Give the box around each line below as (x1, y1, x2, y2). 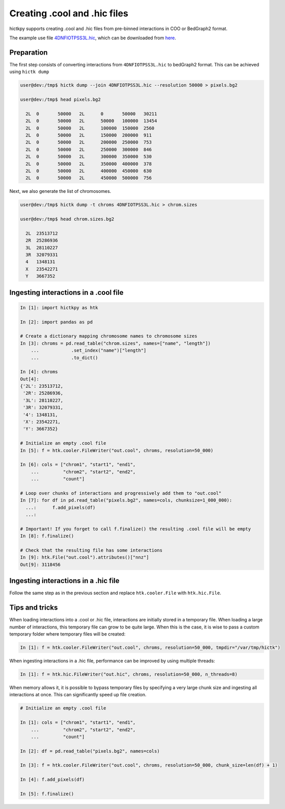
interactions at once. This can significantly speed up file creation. (9, 692, 147, 698)
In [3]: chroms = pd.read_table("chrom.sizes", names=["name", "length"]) (20, 340, 211, 346)
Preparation (9, 48, 48, 57)
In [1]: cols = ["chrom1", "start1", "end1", (20, 720, 136, 725)
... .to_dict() (31, 355, 99, 361)
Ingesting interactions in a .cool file (9, 288, 124, 297)
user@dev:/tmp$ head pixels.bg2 (20, 97, 101, 102)
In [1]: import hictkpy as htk (20, 305, 99, 311)
